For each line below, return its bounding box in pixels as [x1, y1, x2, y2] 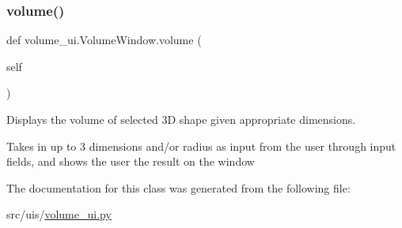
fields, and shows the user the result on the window [6, 153, 255, 170]
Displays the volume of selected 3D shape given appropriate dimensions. [6, 111, 356, 127]
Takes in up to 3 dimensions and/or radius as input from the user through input [6, 137, 396, 154]
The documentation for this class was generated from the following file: [6, 179, 351, 196]
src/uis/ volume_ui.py [6, 206, 112, 222]
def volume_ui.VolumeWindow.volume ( [6, 32, 202, 48]
